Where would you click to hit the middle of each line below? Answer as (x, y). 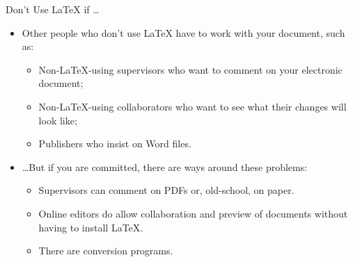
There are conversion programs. (106, 251)
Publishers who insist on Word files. (115, 144)
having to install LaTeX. (91, 227)
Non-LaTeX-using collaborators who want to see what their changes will (193, 106)
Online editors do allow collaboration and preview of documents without (193, 213)
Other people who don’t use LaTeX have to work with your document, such (183, 32)
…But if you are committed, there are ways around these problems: (165, 166)
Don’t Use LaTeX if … (53, 9)
